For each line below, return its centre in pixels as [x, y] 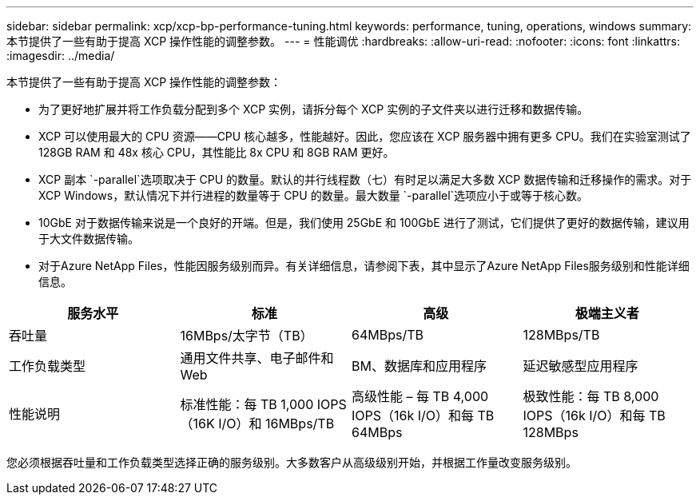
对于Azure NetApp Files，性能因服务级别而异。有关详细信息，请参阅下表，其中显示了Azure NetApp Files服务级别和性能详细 [364, 266]
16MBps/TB [300, 423]
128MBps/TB [561, 335]
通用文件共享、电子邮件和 [257, 358]
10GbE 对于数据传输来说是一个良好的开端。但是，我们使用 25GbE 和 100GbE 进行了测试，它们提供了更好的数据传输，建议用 [364, 223]
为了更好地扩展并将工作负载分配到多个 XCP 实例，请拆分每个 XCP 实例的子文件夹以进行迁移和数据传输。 [314, 109]
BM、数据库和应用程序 [419, 366]
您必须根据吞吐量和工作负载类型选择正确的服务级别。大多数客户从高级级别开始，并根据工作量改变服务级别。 [292, 462]
